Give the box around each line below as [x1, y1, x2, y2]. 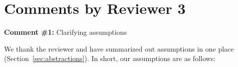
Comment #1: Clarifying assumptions [4, 27, 127, 37]
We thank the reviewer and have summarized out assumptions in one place [4, 43, 234, 54]
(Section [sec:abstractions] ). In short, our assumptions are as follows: [4, 53, 216, 64]
